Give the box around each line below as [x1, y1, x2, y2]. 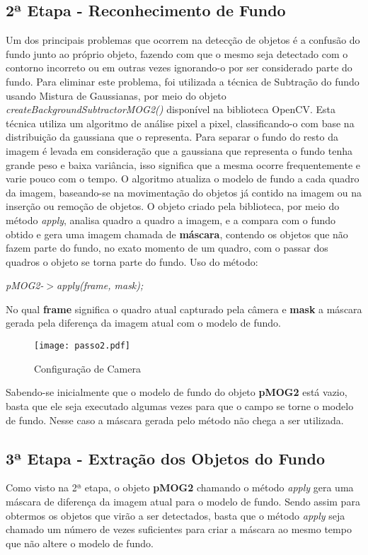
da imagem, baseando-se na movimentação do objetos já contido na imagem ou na [6, 185, 362, 199]
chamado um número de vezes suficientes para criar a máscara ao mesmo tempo [6, 522, 352, 537]
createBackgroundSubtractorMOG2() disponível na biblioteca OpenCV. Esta [6, 102, 335, 117]
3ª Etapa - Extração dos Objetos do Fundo [6, 447, 325, 469]
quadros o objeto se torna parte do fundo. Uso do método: [6, 254, 258, 269]
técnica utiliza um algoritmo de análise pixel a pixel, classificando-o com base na [6, 115, 355, 130]
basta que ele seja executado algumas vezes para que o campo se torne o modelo [6, 398, 354, 413]
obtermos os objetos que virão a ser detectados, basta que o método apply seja [6, 508, 345, 522]
